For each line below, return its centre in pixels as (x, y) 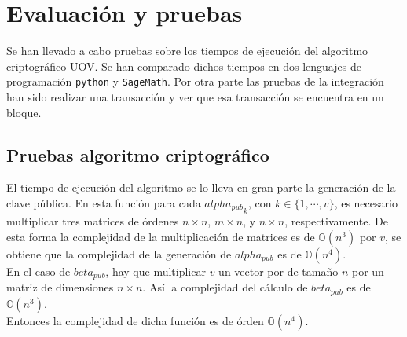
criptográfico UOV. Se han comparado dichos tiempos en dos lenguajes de (184, 66)
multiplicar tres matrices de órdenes (93, 221)
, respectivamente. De (336, 221)
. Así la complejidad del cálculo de (225, 287)
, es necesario (366, 202)
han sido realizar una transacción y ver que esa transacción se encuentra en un (195, 96)
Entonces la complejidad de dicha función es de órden (135, 320)
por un (368, 271)
